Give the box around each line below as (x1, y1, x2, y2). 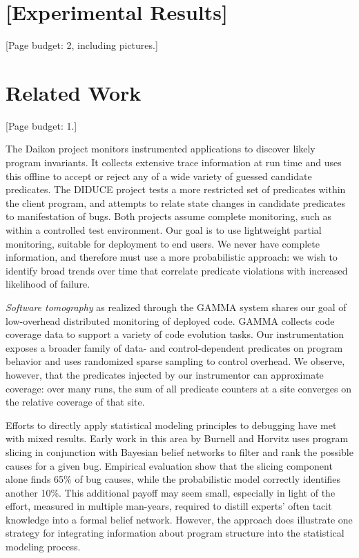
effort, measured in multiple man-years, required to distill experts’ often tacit (6, 499, 332, 513)
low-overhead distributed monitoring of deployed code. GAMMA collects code (6, 313, 335, 328)
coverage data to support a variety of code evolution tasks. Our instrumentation (6, 327, 345, 341)
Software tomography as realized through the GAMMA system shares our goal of (6, 299, 347, 314)
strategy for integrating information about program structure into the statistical (6, 526, 345, 540)
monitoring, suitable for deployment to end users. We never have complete (6, 236, 320, 250)
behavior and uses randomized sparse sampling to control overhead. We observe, (6, 354, 345, 368)
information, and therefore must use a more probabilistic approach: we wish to (6, 250, 338, 264)
